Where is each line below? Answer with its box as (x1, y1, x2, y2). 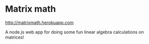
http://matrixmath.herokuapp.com (5, 20, 74, 25)
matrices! (5, 34, 25, 40)
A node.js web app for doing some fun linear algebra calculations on (5, 29, 144, 35)
